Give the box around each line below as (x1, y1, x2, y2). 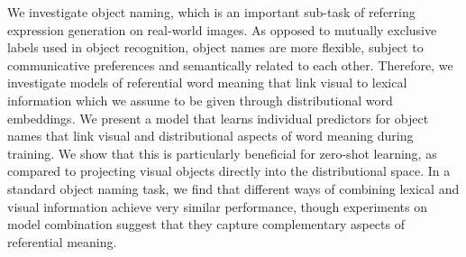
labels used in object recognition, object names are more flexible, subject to (7, 38, 424, 57)
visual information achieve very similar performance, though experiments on (7, 197, 427, 216)
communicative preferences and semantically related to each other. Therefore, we (7, 55, 453, 74)
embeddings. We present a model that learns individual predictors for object (7, 108, 429, 127)
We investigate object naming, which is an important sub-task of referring (7, 3, 416, 21)
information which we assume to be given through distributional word (7, 90, 393, 109)
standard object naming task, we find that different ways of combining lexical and (7, 179, 460, 197)
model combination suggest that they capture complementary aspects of (7, 215, 405, 234)
